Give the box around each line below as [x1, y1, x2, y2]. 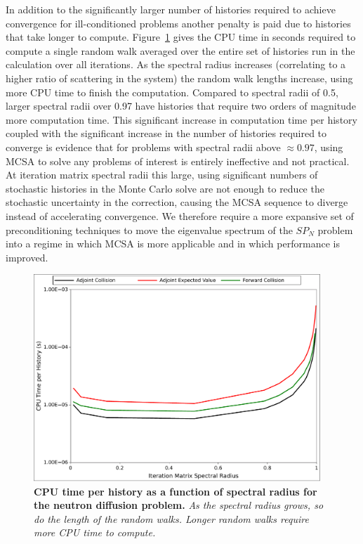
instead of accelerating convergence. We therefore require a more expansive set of [6, 208, 354, 223]
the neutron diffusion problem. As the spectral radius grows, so [34, 498, 324, 512]
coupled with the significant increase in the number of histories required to [6, 126, 327, 141]
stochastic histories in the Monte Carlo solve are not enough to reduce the [6, 181, 324, 195]
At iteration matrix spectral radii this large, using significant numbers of [6, 167, 318, 182]
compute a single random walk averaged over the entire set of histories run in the [6, 43, 355, 58]
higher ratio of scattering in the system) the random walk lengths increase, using [6, 70, 353, 85]
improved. [6, 250, 48, 264]
